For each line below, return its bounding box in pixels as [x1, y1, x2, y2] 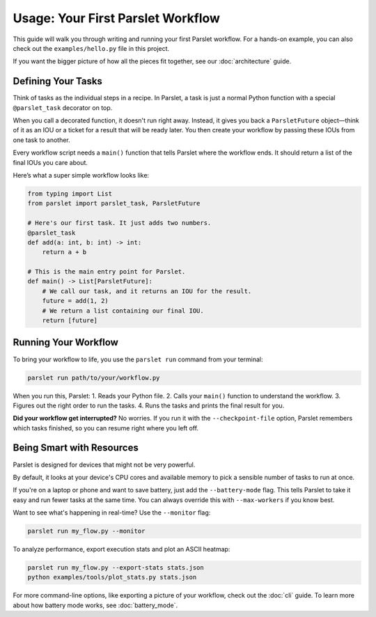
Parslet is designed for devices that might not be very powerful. [13, 460, 196, 469]
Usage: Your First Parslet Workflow [13, 10, 221, 26]
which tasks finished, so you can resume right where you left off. [13, 423, 198, 432]
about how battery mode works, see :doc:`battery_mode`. [13, 601, 178, 609]
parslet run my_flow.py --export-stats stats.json [27, 564, 205, 572]
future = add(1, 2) [42, 297, 109, 305]
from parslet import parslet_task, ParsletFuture [27, 199, 201, 208]
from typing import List [27, 189, 113, 198]
